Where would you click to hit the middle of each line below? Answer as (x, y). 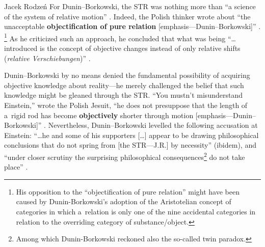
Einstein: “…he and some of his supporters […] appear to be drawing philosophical (131, 135)
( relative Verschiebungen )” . (47, 58)
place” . (16, 167)
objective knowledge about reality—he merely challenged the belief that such (124, 85)
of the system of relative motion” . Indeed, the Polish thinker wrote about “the (127, 16)
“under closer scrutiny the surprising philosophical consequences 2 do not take (125, 156)
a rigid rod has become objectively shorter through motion (99, 115)
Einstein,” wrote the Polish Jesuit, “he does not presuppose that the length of (126, 105)
